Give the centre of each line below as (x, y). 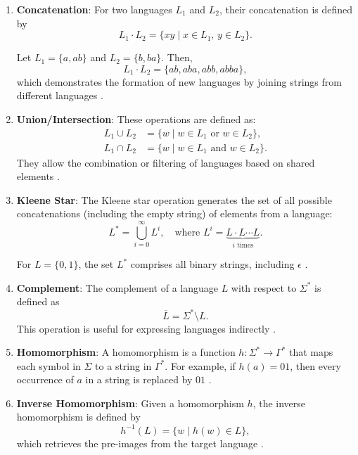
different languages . (60, 95)
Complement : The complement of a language (117, 287)
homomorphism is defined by (78, 417)
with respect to (264, 287)
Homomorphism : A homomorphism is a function (126, 352)
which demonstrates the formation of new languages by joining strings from (179, 81)
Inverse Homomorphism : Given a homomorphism (130, 403)
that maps (311, 352)
